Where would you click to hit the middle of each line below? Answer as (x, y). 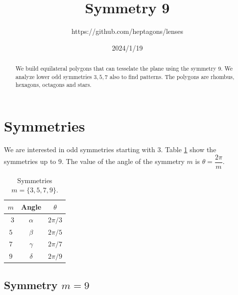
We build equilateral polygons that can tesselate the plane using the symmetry (116, 68)
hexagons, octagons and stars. (53, 85)
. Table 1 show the (189, 149)
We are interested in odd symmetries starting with (80, 149)
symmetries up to (30, 161)
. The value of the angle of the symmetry (123, 161)
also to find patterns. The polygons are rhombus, (172, 76)
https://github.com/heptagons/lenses (127, 31)
